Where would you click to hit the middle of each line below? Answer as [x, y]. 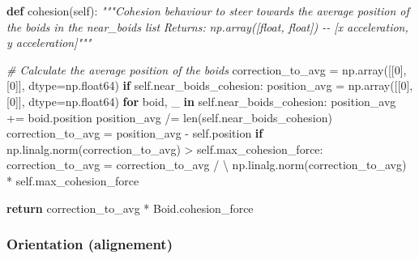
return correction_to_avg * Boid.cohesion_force [130, 208]
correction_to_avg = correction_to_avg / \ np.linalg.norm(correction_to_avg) [207, 165]
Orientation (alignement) [90, 244]
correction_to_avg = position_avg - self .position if [135, 133]
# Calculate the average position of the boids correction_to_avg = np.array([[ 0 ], [207, 69]
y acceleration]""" [49, 42]
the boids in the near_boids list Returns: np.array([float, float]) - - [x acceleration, [207, 26]
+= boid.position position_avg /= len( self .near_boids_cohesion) [169, 117]
